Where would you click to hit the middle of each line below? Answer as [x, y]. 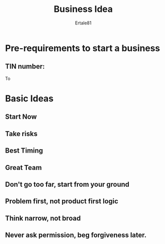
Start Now [21, 117]
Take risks [21, 133]
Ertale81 [83, 23]
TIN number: [25, 66]
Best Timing [24, 151]
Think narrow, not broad [43, 218]
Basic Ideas [29, 98]
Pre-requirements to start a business [82, 48]
